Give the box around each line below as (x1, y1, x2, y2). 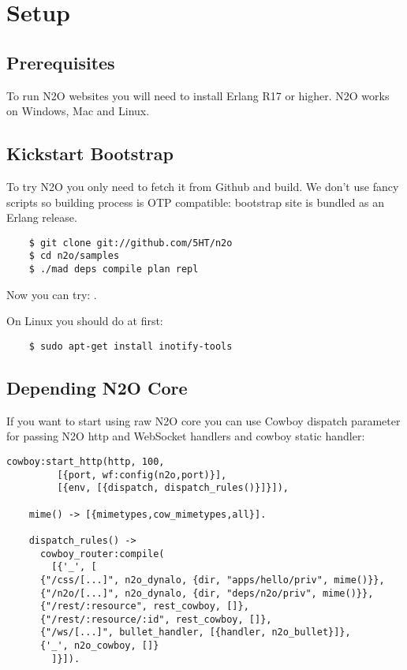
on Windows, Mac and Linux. (6, 103, 150, 119)
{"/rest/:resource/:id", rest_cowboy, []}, (39, 613, 272, 625)
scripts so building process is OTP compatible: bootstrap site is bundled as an (6, 193, 385, 210)
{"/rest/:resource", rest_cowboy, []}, (39, 601, 249, 612)
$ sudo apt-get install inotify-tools (28, 340, 233, 352)
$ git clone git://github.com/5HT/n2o (28, 237, 233, 249)
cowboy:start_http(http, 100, (6, 455, 165, 467)
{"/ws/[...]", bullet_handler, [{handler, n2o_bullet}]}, (39, 627, 351, 638)
